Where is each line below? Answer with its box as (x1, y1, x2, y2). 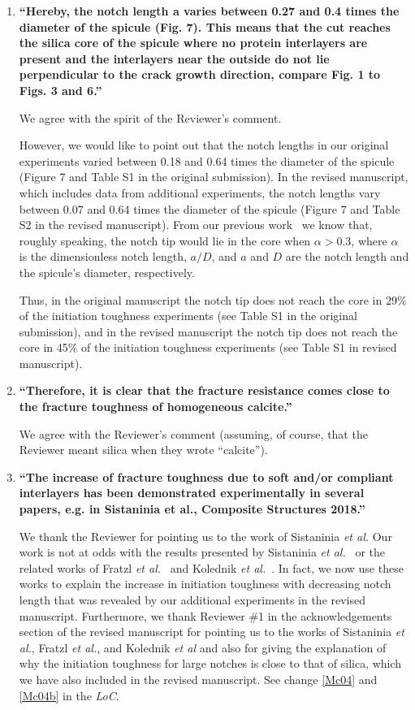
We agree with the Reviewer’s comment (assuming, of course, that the (19, 425, 368, 442)
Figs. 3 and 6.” (19, 81, 102, 98)
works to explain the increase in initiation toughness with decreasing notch (19, 575, 391, 592)
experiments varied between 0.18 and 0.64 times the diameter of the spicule (19, 152, 395, 169)
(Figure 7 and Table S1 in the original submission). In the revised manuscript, (19, 168, 409, 185)
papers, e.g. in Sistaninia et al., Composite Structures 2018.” (19, 500, 365, 517)
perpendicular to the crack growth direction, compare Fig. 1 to (19, 66, 381, 83)
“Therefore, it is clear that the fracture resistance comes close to (19, 382, 390, 399)
